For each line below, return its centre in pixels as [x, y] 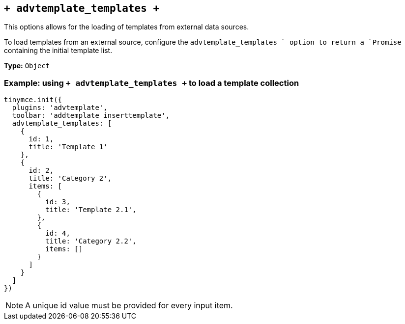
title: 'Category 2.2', [91, 241]
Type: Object [27, 66]
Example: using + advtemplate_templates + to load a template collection [152, 83]
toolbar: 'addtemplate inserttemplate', [91, 116]
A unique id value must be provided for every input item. [129, 306]
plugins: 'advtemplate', [60, 108]
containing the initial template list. [58, 51]
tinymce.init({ [33, 100]
